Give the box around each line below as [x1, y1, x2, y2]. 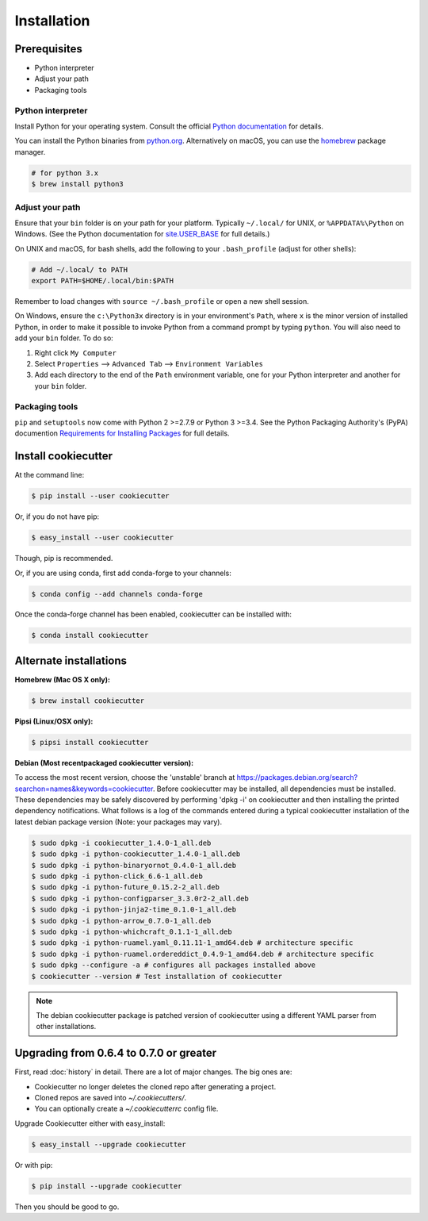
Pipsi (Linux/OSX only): [14, 716, 94, 726]
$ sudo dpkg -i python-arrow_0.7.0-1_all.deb [31, 916, 212, 925]
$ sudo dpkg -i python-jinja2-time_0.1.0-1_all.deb [31, 905, 237, 914]
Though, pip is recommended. [14, 554, 113, 563]
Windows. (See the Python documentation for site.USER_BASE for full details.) [14, 229, 270, 239]
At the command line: [14, 470, 85, 480]
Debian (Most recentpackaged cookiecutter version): [14, 758, 194, 767]
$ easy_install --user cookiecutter [31, 533, 174, 543]
